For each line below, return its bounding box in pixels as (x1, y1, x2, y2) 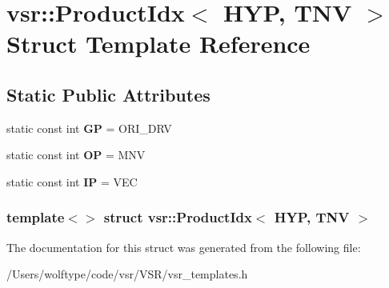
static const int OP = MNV (6, 146, 146, 163)
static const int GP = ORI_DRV (6, 119, 172, 136)
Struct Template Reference (6, 27, 311, 60)
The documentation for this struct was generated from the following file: (6, 238, 361, 255)
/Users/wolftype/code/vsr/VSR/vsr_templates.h (6, 266, 248, 282)
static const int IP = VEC (6, 173, 138, 190)
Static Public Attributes (6, 82, 211, 106)
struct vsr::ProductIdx (103, 207, 252, 227)
